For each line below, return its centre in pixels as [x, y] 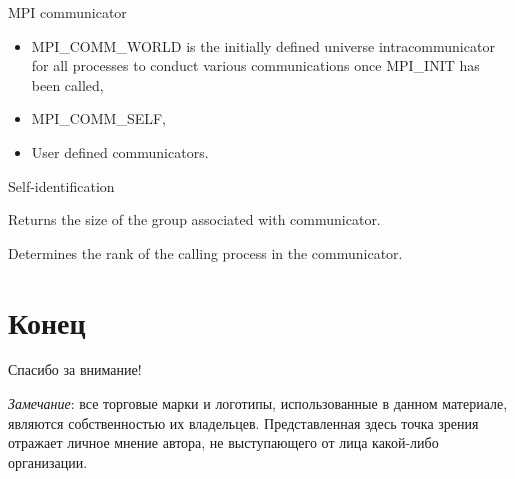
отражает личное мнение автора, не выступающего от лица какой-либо [223, 442]
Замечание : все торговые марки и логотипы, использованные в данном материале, [258, 403]
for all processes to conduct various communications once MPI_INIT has [255, 65]
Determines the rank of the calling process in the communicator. [205, 252]
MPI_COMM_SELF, [99, 118]
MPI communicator [67, 12]
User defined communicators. [120, 151]
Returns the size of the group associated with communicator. [194, 219]
